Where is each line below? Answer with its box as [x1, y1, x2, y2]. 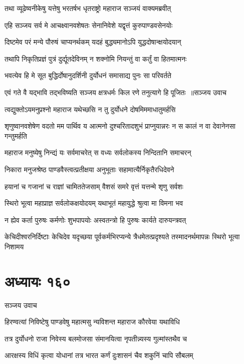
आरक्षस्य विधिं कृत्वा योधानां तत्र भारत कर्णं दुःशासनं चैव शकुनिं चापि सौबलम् [5, 350, 193, 360]
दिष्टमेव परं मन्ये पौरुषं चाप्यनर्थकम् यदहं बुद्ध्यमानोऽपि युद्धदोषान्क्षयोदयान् [5, 37, 181, 47]
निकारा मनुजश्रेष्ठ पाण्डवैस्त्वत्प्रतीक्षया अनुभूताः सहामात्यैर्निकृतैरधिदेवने [5, 164, 174, 174]
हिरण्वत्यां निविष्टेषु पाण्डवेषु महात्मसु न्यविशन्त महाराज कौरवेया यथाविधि [5, 316, 180, 327]
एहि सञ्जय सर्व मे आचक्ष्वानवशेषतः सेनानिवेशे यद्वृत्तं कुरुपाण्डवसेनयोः [5, 20, 173, 30]
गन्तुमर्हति [5, 130, 27, 141]
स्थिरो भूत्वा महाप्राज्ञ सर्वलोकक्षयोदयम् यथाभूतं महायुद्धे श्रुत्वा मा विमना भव [5, 198, 183, 208]
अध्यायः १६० [5, 270, 71, 291]
